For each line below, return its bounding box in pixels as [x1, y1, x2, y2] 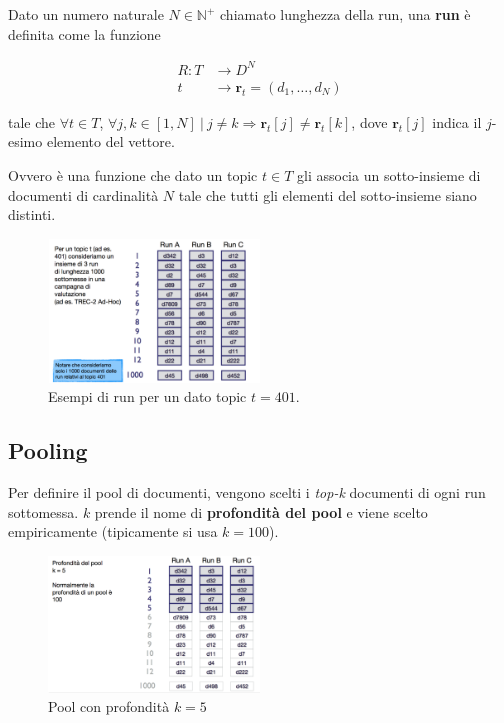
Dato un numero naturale [8, 4, 164, 24]
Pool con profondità [48, 696, 170, 717]
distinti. [8, 204, 56, 225]
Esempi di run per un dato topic [48, 386, 247, 407]
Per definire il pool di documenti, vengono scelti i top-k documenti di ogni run [8, 482, 486, 503]
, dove [351, 111, 388, 132]
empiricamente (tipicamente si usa [8, 521, 218, 542]
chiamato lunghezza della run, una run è [220, 4, 471, 24]
